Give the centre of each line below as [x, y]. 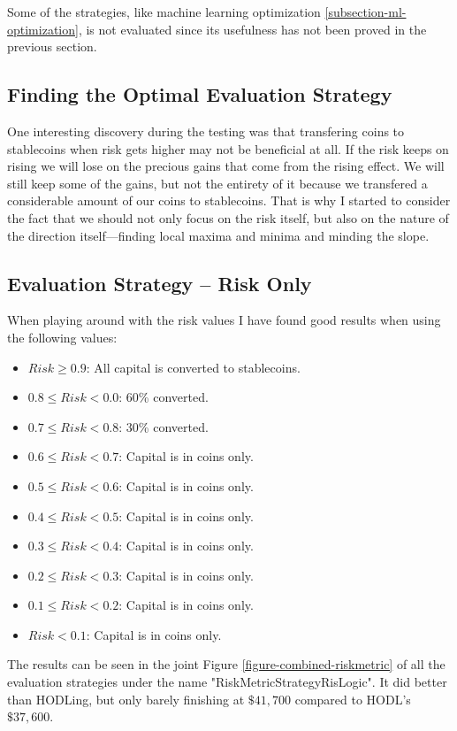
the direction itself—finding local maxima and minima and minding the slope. [218, 235]
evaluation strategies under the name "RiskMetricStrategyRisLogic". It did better [227, 682]
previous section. [52, 46]
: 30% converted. [164, 426]
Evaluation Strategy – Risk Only [160, 283]
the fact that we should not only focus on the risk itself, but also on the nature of [228, 217]
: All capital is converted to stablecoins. [193, 367]
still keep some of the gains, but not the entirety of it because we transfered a [217, 183]
